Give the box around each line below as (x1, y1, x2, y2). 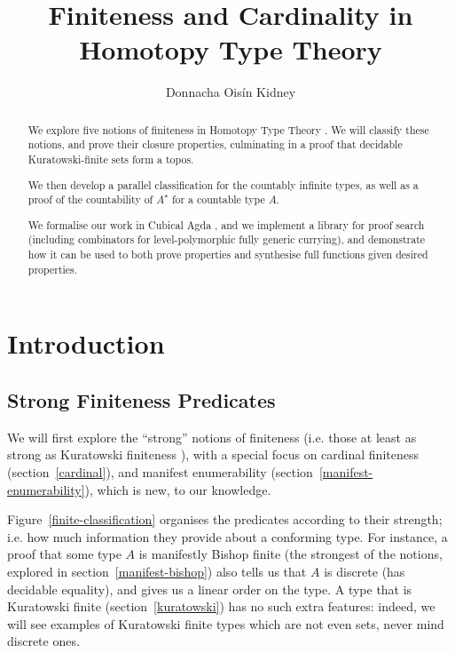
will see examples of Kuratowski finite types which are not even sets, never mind (7, 614, 444, 633)
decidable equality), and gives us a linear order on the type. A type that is (7, 579, 412, 598)
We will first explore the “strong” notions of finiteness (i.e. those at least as (7, 427, 417, 446)
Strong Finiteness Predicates (7, 386, 276, 413)
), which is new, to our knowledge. (84, 480, 271, 498)
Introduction (7, 325, 165, 362)
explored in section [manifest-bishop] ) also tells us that (7, 561, 307, 580)
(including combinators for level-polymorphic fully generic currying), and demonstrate (27, 232, 426, 247)
